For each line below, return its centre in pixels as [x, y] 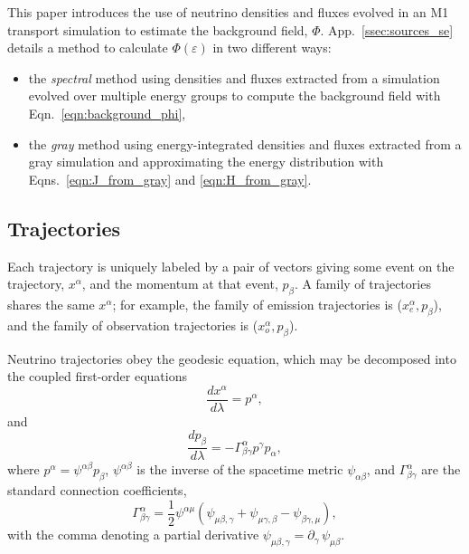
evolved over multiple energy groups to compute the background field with [234, 96]
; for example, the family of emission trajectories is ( [257, 304]
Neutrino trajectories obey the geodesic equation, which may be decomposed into [232, 358]
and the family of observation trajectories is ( [133, 325]
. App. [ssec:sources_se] [387, 29]
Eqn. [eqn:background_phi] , [107, 113]
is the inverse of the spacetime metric [240, 469]
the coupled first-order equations [98, 376]
